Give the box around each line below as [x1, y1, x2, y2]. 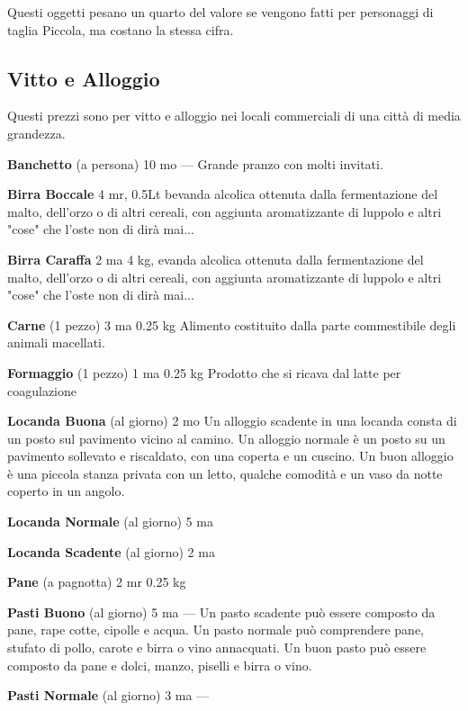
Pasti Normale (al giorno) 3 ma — [7, 686, 210, 705]
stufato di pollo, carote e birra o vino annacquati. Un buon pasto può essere [7, 638, 427, 657]
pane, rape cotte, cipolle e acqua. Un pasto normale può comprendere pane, [7, 620, 425, 639]
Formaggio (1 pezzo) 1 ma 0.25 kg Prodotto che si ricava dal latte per [7, 363, 401, 382]
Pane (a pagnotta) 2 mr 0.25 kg [7, 572, 186, 591]
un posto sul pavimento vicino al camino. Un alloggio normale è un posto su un [7, 428, 445, 447]
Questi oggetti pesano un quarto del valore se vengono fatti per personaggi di [7, 3, 434, 21]
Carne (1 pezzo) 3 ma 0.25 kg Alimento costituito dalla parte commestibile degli [7, 315, 456, 334]
